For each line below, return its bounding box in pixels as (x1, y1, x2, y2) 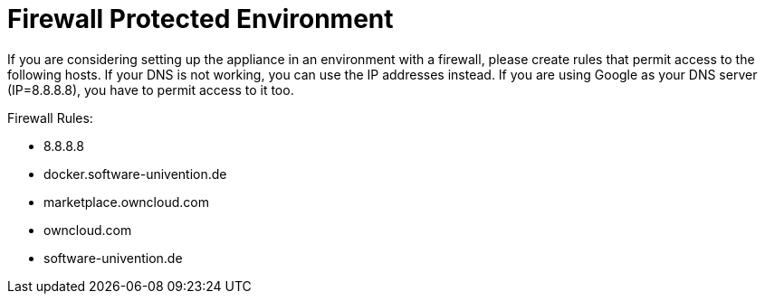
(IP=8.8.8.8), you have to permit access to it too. (7, 81, 294, 98)
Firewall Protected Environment (7, 4, 394, 34)
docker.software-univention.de (43, 165, 227, 182)
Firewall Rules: (7, 109, 93, 126)
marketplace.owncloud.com (43, 193, 209, 210)
